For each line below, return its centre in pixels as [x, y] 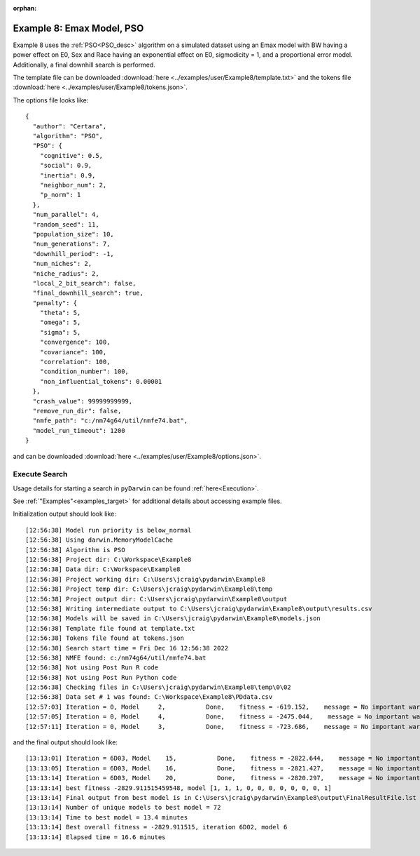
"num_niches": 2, [62, 264]
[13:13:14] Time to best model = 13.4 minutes [107, 817]
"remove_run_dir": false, [77, 411]
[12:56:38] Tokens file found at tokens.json [105, 638]
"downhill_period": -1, [73, 254]
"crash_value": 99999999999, [83, 401]
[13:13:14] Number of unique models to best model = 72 [123, 808]
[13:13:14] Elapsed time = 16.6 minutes [96, 837]
